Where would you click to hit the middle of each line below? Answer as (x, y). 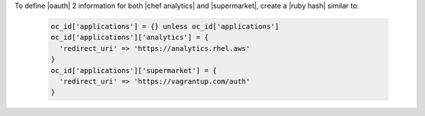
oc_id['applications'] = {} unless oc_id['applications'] (165, 26)
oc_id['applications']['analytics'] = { (129, 38)
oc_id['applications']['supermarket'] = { (134, 70)
